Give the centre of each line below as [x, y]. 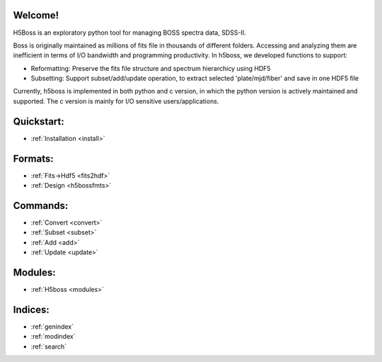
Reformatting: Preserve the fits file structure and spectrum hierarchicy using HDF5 [151, 68]
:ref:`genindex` [52, 327]
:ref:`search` [49, 346]
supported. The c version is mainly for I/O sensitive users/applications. [116, 101]
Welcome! [36, 15]
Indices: [31, 309]
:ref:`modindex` [53, 336]
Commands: [41, 205]
